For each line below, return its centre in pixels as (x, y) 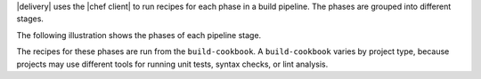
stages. (30, 19)
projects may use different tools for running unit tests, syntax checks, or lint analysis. (172, 64)
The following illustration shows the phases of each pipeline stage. (139, 35)
